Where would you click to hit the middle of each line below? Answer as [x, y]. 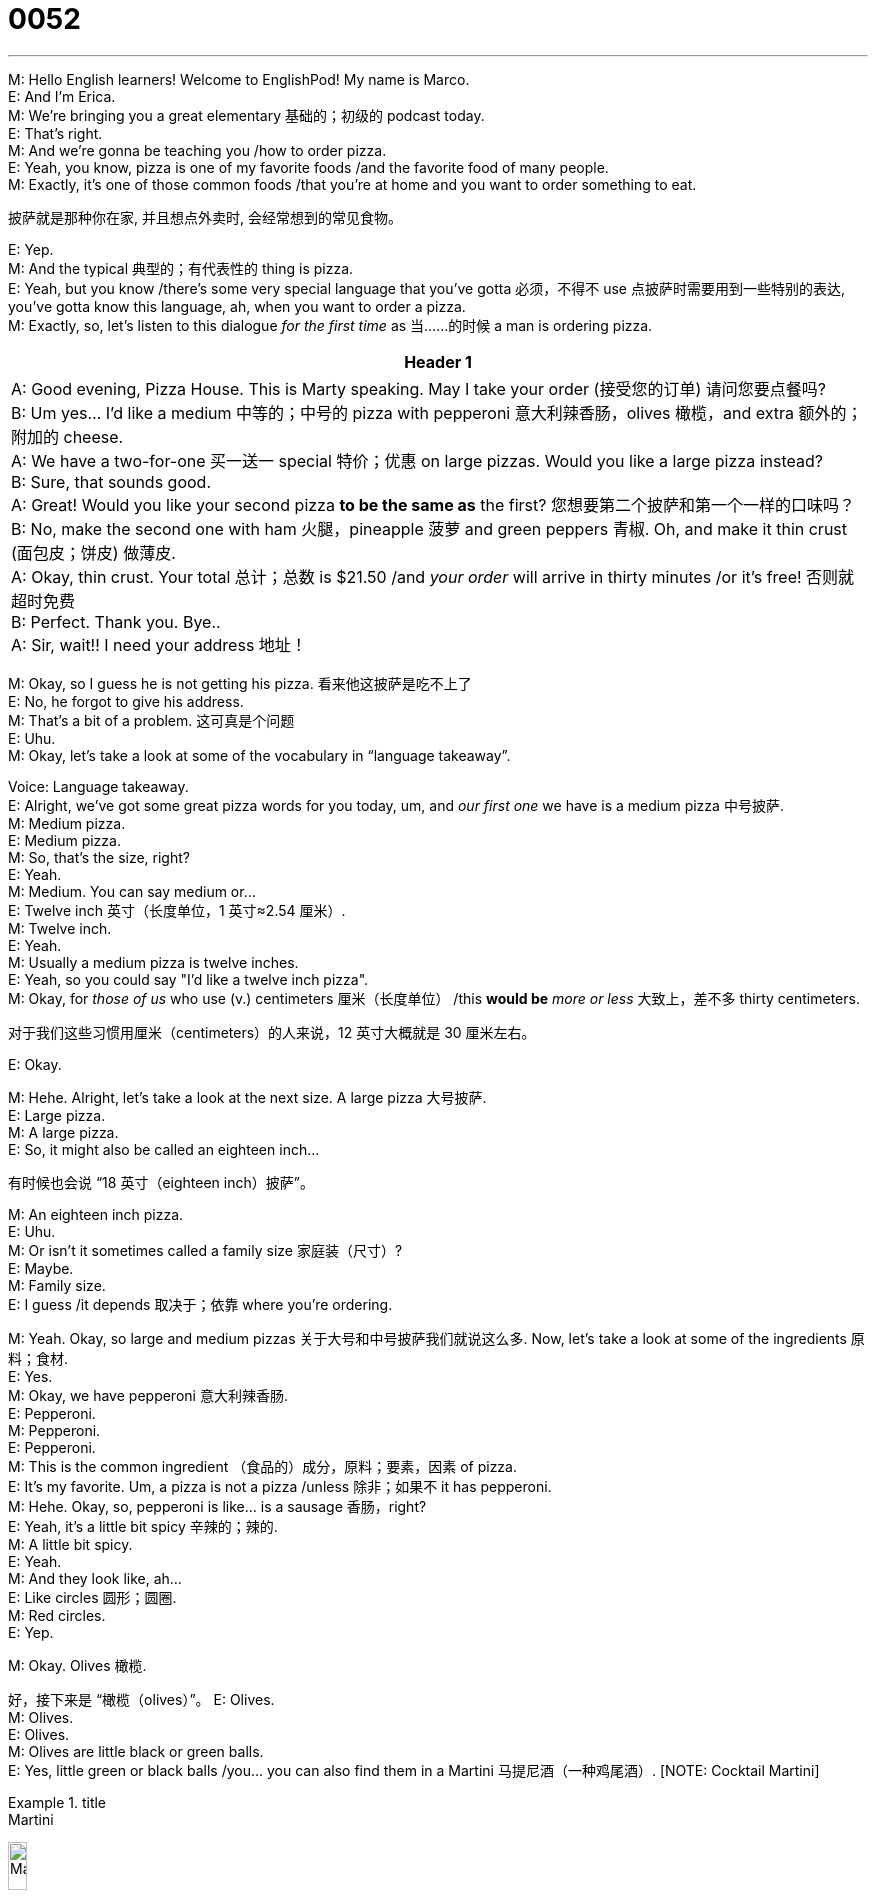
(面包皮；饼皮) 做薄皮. [93, 552]
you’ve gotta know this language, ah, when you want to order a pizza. [237, 306]
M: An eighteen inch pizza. [96, 1214]
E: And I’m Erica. [62, 96]
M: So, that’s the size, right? [99, 857]
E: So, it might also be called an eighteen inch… [164, 1149]
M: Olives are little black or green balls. [136, 1751]
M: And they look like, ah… [95, 1578]
